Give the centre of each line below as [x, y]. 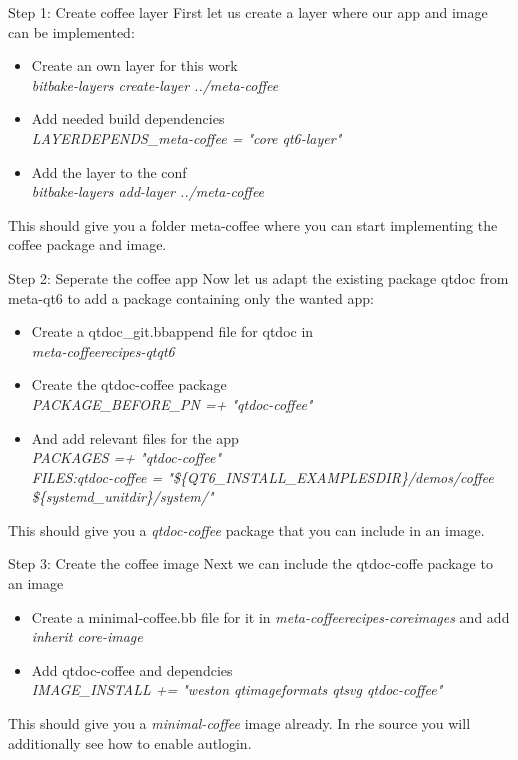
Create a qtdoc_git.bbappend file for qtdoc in [172, 331]
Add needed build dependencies [128, 118]
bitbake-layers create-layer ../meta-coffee [155, 84]
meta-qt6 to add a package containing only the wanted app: [191, 297]
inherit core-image [87, 636]
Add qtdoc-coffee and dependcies [132, 669]
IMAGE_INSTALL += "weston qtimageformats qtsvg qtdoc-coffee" [237, 689]
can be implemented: [71, 31]
